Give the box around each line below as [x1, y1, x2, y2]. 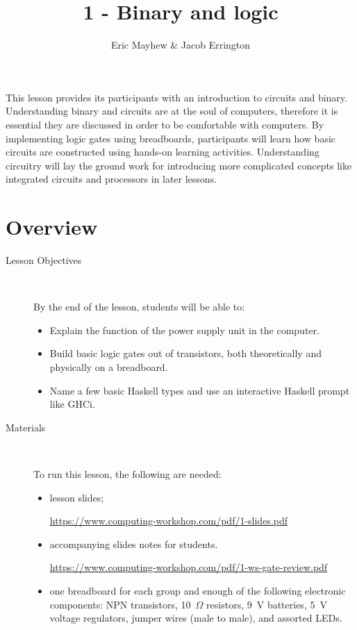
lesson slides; [49, 490, 104, 504]
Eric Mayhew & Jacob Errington [110, 38, 251, 52]
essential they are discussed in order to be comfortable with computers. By [6, 117, 324, 131]
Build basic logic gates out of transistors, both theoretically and [49, 346, 322, 360]
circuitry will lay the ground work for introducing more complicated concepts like [6, 158, 352, 172]
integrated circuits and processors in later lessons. [6, 172, 217, 186]
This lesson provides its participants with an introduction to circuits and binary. [6, 90, 347, 104]
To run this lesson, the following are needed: [33, 466, 222, 481]
